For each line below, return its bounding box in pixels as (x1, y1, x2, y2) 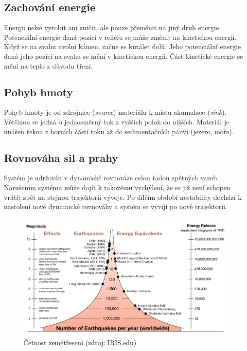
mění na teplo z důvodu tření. (4, 60, 93, 70)
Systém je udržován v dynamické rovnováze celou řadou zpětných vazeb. (4, 173, 219, 183)
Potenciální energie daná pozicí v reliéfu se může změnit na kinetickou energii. (4, 32, 237, 42)
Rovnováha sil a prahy (4, 150, 118, 165)
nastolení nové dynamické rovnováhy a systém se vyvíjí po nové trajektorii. (4, 201, 227, 211)
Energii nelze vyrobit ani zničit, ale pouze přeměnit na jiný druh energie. (4, 22, 221, 33)
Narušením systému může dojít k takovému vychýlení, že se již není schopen (4, 182, 230, 192)
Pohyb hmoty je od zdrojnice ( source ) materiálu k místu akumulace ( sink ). (4, 107, 227, 117)
